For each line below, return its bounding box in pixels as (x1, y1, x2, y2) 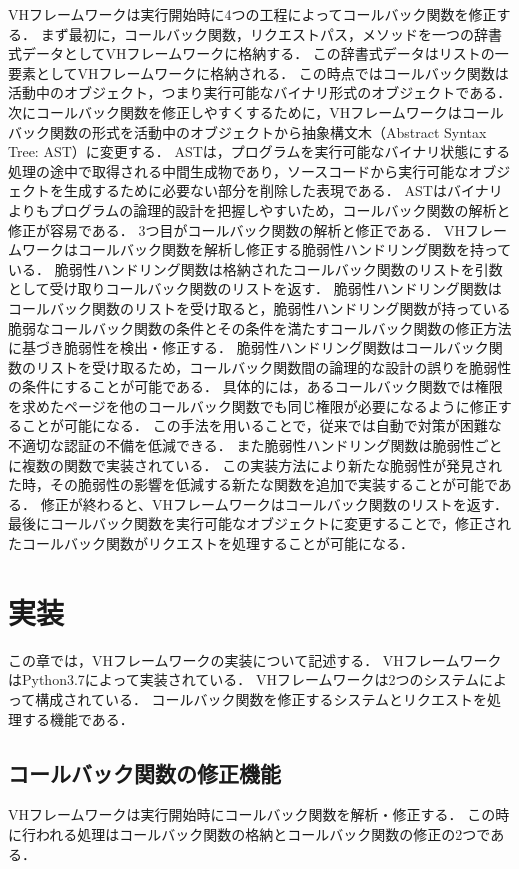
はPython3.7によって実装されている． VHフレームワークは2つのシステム (8, 669, 480, 690)
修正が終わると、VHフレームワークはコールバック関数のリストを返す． (40, 493, 509, 514)
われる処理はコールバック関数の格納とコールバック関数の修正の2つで (35, 823, 491, 844)
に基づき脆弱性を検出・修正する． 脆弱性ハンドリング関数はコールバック (8, 337, 489, 358)
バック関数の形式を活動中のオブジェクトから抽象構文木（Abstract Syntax (8, 121, 487, 142)
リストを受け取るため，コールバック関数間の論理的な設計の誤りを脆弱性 (35, 356, 512, 377)
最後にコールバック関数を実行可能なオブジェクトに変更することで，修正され (8, 513, 512, 534)
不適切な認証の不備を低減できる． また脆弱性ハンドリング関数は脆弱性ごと (8, 435, 503, 456)
